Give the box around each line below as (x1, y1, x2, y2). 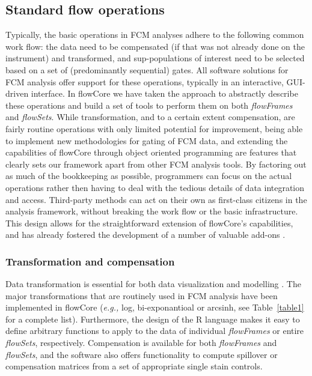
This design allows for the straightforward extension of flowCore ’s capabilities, (5, 216, 293, 229)
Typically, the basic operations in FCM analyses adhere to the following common (5, 28, 304, 41)
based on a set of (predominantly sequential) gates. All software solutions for (5, 63, 289, 76)
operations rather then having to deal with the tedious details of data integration (5, 181, 305, 193)
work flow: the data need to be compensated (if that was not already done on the (5, 40, 305, 52)
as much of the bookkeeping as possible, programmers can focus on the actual (5, 169, 292, 182)
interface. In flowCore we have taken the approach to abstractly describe (31, 87, 298, 100)
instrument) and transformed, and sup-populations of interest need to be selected (5, 52, 305, 64)
